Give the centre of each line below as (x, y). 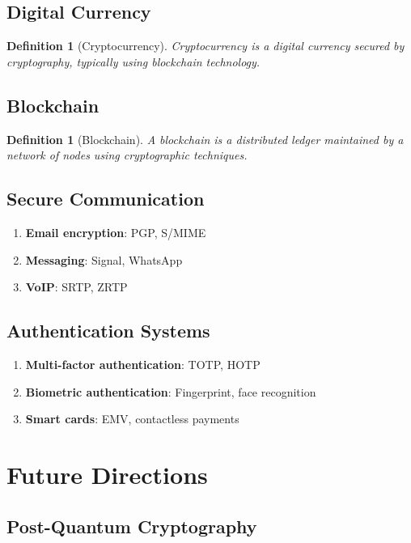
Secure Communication (106, 199)
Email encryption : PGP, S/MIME (116, 232)
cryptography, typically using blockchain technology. (133, 61)
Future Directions (107, 474)
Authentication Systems (108, 331)
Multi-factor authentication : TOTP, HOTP (143, 364)
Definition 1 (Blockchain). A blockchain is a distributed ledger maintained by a (205, 139)
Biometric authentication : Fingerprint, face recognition (171, 391)
